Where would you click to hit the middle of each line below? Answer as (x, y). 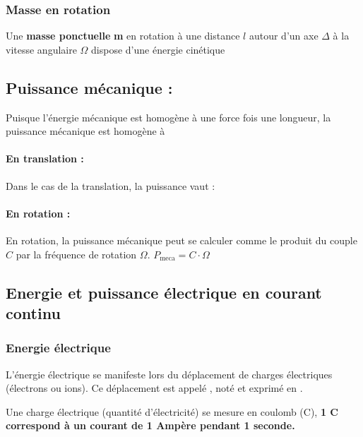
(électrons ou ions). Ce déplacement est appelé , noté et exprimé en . (154, 388)
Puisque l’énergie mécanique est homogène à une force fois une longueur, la (168, 117)
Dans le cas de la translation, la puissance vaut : (111, 185)
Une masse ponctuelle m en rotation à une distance (123, 36)
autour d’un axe (284, 36)
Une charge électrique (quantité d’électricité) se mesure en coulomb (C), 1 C (172, 411)
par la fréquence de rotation (76, 254)
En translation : (45, 158)
